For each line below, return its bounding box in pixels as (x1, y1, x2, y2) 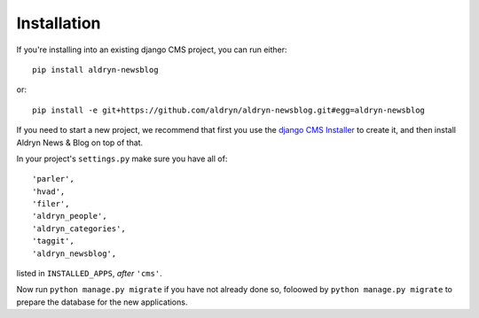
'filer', (32, 199, 70, 209)
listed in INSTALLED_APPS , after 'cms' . (16, 268, 163, 279)
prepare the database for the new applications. (16, 297, 188, 307)
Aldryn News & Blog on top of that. (16, 137, 144, 148)
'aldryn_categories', (32, 223, 126, 234)
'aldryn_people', (32, 211, 107, 221)
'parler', (32, 174, 75, 184)
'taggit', (32, 236, 75, 246)
